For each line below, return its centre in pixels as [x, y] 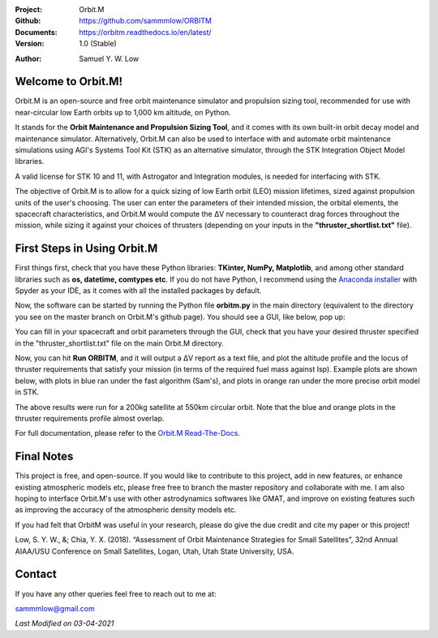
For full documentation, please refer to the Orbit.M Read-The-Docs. [128, 433]
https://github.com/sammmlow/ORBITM [146, 21]
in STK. [27, 392]
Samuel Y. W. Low [109, 58]
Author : [28, 58]
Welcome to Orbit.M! [69, 82]
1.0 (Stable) [98, 44]
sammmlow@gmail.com [55, 608]
